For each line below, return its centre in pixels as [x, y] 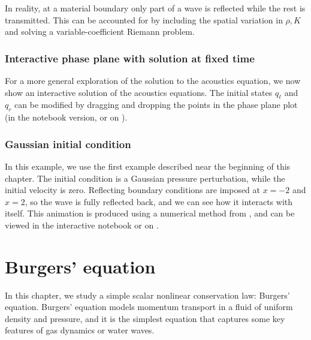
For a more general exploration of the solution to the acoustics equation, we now [153, 80]
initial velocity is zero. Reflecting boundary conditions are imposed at [133, 190]
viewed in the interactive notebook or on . [82, 225]
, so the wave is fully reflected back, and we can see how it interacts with [159, 201]
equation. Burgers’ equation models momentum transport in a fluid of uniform [149, 307]
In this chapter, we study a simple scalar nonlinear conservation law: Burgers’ [147, 295]
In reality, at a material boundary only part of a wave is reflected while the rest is [155, 8]
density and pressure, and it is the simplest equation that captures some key [145, 318]
